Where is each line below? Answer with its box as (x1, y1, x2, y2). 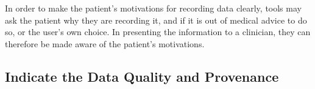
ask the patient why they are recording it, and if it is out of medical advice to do (5, 13, 307, 26)
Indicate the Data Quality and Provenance (5, 67, 279, 85)
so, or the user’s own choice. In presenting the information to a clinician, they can (5, 25, 311, 38)
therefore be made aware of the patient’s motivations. (5, 37, 205, 50)
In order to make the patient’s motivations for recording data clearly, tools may (5, 2, 302, 14)
